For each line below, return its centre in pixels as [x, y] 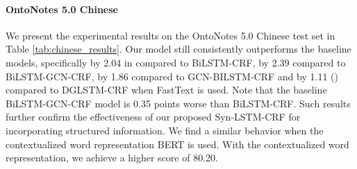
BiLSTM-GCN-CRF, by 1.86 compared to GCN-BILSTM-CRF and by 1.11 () [172, 76]
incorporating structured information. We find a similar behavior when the [165, 130]
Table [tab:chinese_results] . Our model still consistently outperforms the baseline [178, 49]
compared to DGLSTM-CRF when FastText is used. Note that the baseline [166, 90]
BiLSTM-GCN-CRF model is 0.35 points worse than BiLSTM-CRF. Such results [178, 103]
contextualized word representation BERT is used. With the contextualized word [177, 144]
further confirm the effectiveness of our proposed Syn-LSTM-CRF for [153, 117]
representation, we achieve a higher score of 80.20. [112, 158]
